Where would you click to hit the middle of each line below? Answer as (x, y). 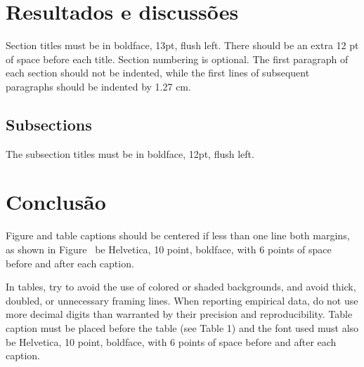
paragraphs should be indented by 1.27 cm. (98, 86)
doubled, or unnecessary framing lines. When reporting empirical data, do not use (182, 300)
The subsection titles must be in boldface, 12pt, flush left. (130, 153)
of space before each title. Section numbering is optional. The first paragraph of (177, 59)
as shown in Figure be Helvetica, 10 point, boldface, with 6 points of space (169, 249)
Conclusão (56, 202)
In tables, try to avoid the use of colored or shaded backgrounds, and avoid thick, (181, 287)
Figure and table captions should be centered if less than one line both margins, (178, 235)
